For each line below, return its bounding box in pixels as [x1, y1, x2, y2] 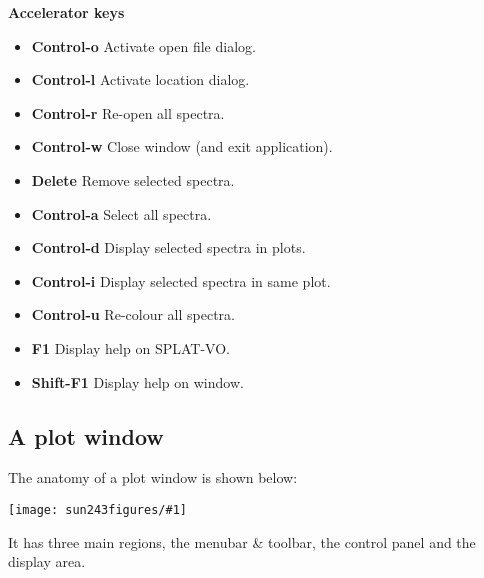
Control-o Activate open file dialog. [31, 35, 256, 56]
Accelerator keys [8, 2, 125, 22]
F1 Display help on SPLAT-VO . [31, 337, 230, 358]
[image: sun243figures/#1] [8, 502, 187, 517]
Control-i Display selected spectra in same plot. [31, 270, 331, 291]
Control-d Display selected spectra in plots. [31, 237, 306, 258]
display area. [8, 551, 86, 572]
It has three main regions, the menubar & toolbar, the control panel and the [8, 531, 476, 552]
